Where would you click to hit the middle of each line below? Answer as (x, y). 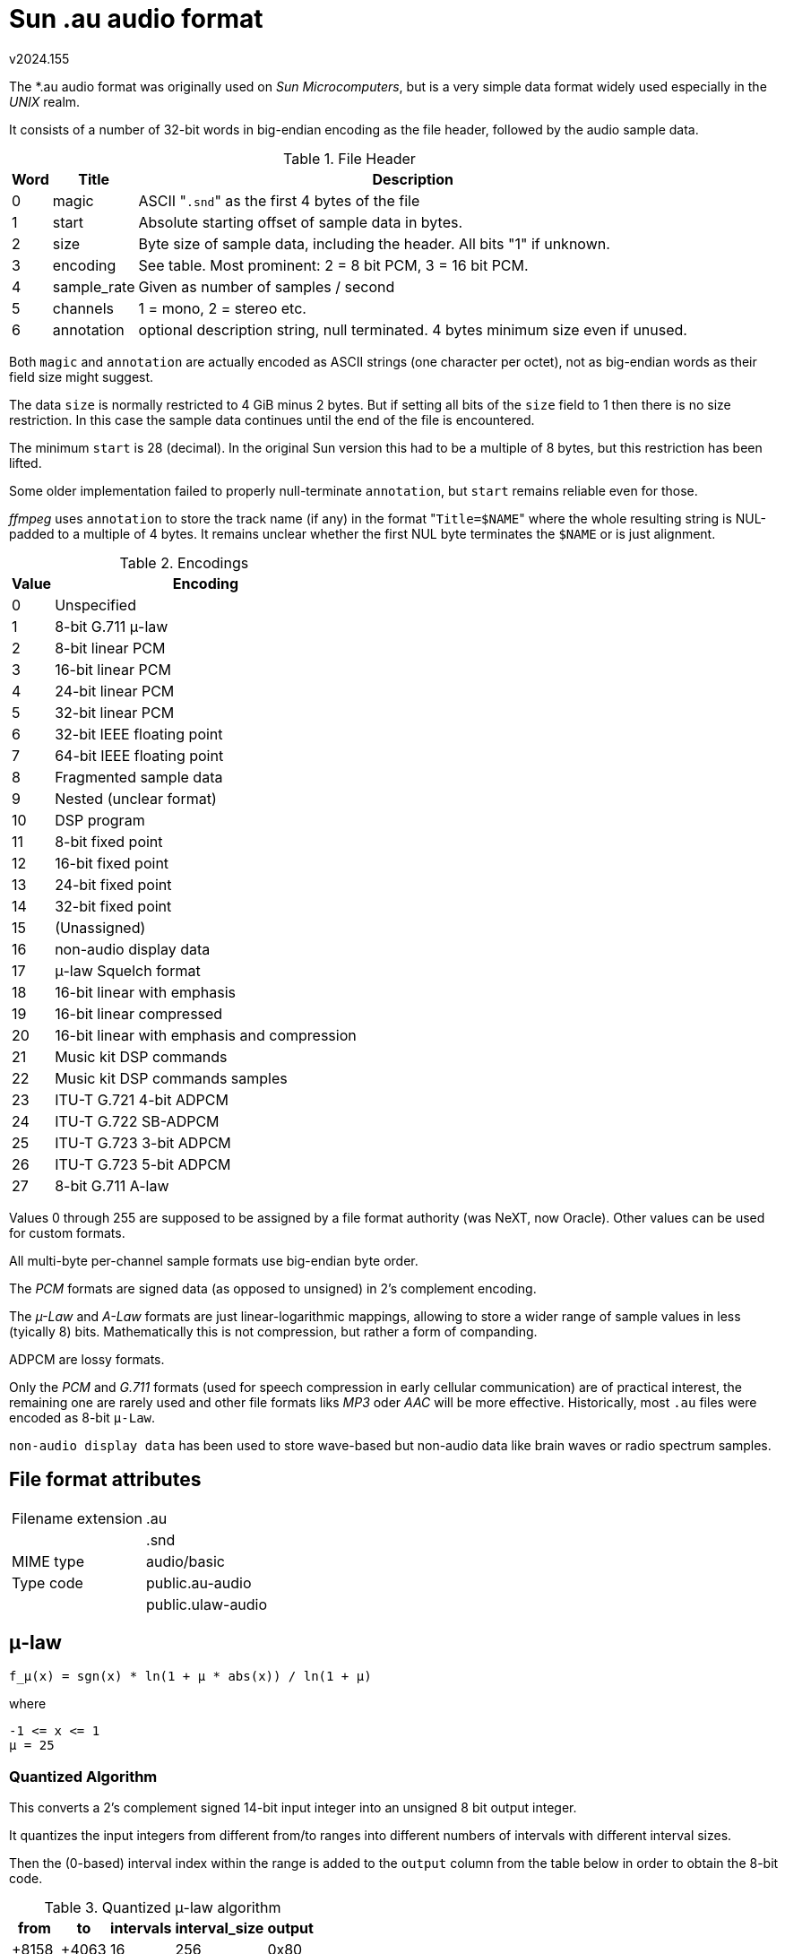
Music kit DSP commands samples (171, 1078)
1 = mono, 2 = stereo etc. (222, 308)
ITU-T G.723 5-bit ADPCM (143, 1164)
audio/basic (185, 1561)
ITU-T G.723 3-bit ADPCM (143, 1142)
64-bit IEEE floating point (139, 755)
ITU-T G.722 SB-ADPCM (137, 1121)
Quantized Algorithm (83, 1776)
